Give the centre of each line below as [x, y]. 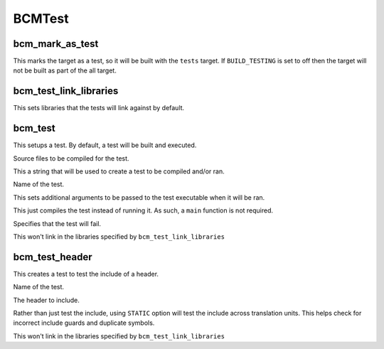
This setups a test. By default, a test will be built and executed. [105, 145]
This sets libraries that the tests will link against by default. [99, 108]
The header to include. [46, 300]
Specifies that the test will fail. [57, 223]
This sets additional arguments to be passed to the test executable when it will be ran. [139, 197]
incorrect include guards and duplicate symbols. [84, 323]
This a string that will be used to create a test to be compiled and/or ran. [119, 171]
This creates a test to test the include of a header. [86, 274]
